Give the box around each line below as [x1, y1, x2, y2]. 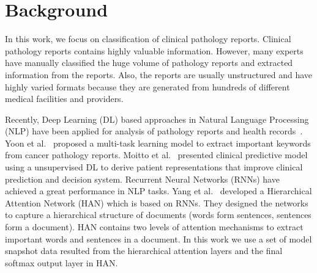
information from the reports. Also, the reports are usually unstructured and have [5, 68, 313, 81]
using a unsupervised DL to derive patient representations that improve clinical [5, 161, 303, 173]
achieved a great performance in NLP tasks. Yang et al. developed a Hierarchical [5, 184, 312, 197]
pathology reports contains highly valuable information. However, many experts [5, 44, 304, 57]
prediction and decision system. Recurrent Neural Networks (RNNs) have [5, 172, 280, 185]
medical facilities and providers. [5, 92, 124, 105]
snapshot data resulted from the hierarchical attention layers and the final [5, 244, 283, 257]
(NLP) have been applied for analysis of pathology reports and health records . [5, 125, 303, 137]
